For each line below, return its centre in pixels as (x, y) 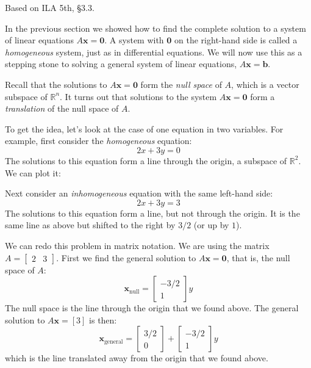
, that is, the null (258, 257)
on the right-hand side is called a (236, 40)
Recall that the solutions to (56, 84)
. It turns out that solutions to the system (138, 96)
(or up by (211, 225)
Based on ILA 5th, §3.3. (50, 7)
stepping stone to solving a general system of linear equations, (121, 64)
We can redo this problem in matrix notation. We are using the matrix (137, 245)
